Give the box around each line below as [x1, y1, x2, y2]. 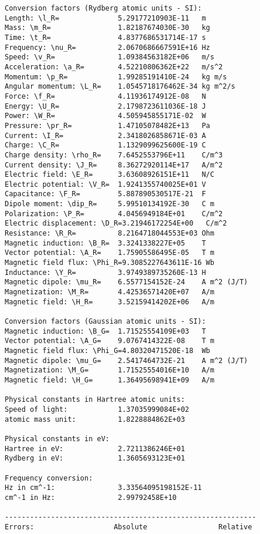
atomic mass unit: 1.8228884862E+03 [5, 415, 185, 424]
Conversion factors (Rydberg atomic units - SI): [5, 4, 202, 12]
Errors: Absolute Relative [5, 522, 252, 531]
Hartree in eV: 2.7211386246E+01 [5, 444, 185, 453]
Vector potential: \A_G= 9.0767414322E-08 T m [5, 337, 214, 345]
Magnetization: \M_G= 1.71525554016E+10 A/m [5, 366, 214, 375]
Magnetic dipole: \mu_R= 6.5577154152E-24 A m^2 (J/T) [5, 278, 248, 287]
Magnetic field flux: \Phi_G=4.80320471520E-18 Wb [5, 346, 210, 355]
